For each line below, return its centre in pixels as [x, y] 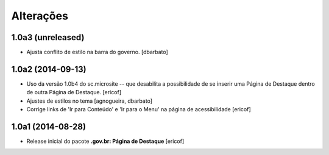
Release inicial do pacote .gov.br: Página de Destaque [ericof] [105, 141]
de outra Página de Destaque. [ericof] [74, 92]
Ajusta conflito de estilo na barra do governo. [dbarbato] [97, 52]
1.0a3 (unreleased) [48, 37]
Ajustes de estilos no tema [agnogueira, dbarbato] [89, 101]
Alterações [40, 16]
